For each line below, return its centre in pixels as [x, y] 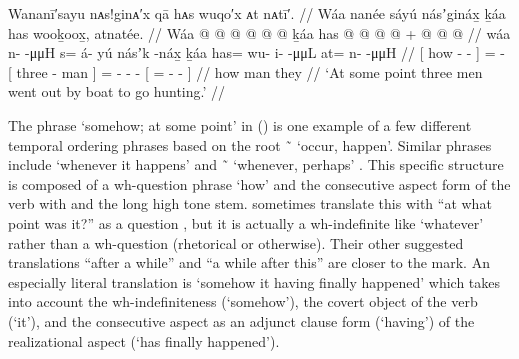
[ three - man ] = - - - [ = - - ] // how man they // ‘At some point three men [245, 71]
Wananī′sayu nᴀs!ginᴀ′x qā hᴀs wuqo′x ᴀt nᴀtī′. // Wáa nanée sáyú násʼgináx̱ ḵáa [257, 13]
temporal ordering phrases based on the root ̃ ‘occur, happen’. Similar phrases [250, 144]
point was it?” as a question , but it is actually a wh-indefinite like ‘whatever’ [246, 222]
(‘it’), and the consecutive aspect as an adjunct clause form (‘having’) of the [241, 320]
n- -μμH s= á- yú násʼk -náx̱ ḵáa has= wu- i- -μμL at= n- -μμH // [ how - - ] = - [256, 52]
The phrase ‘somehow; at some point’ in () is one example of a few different [240, 124]
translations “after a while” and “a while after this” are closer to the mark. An [249, 262]
